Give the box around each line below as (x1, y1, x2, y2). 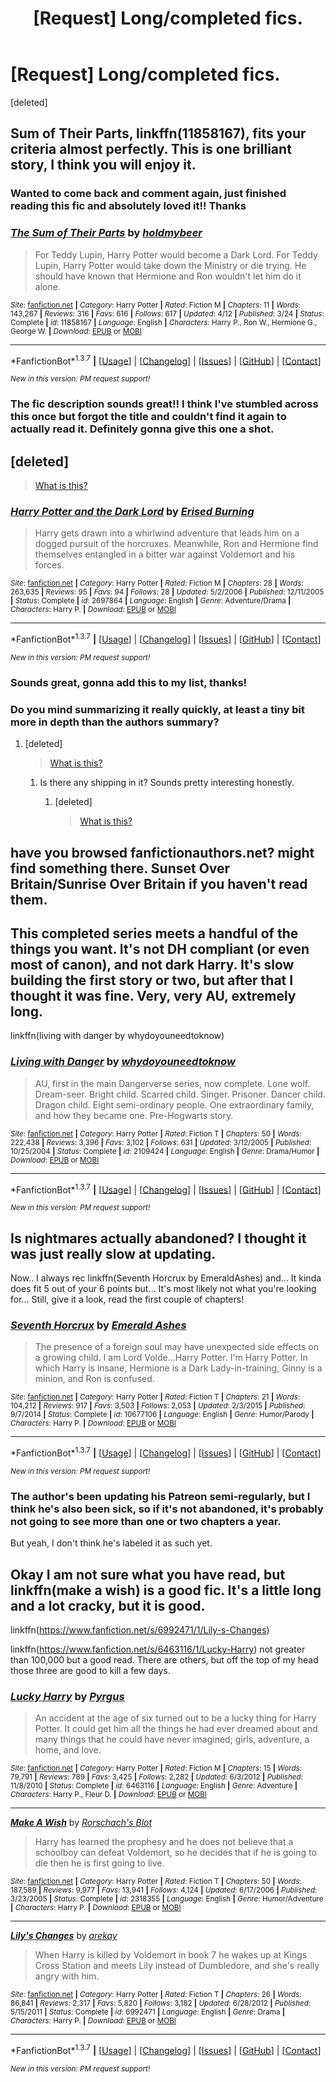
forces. (34, 559, 65, 571)
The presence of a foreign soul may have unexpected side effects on (34, 1341, 320, 1353)
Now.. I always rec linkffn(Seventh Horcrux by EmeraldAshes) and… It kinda (10, 1272, 322, 1284)
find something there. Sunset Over (10, 860, 231, 877)
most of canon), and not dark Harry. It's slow (10, 956, 295, 973)
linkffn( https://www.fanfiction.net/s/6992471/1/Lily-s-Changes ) (10, 1624, 270, 1636)
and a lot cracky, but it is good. (10, 1597, 206, 1614)
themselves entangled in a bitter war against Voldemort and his (34, 548, 296, 561)
